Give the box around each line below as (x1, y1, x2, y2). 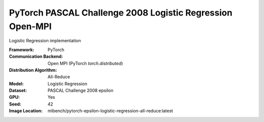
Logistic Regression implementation (9, 38, 81, 44)
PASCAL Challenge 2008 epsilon (47, 87, 113, 93)
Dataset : (9, 87, 27, 93)
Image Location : (9, 108, 43, 114)
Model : (9, 81, 24, 87)
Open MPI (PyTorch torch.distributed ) (47, 60, 123, 66)
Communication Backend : (9, 53, 63, 59)
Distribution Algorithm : (9, 67, 57, 73)
